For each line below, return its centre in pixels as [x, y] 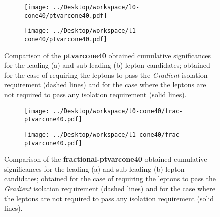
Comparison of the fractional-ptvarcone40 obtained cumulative [106, 159]
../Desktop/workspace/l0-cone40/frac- [118, 111]
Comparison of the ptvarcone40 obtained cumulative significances [108, 55]
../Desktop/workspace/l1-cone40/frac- [118, 134]
